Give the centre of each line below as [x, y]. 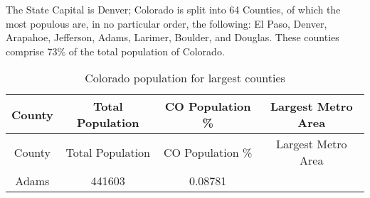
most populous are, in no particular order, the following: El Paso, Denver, [166, 23]
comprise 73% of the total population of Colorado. [115, 51]
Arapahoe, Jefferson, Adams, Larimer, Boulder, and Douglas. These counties [173, 37]
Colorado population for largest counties [185, 78]
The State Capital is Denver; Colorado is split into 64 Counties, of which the [173, 9]
